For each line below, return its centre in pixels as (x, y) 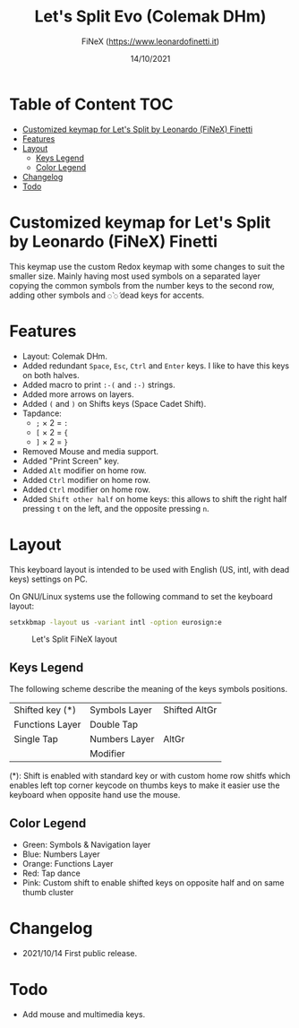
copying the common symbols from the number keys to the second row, (142, 285)
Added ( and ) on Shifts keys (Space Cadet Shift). (114, 403)
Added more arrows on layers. (78, 394)
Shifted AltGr (190, 710)
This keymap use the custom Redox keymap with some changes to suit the (147, 266)
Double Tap (114, 725)
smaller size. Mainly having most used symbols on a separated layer (135, 276)
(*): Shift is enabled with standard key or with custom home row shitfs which (150, 776)
